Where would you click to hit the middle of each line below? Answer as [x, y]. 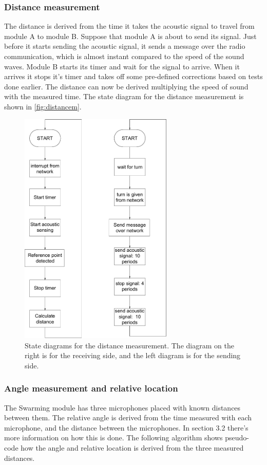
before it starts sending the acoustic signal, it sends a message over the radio [125, 46]
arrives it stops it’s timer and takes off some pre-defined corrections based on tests [133, 76]
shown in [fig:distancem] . [43, 106]
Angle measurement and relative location [91, 388]
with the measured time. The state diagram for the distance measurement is [124, 96]
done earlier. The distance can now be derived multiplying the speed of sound [126, 86]
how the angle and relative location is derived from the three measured [132, 448]
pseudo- [237, 438]
